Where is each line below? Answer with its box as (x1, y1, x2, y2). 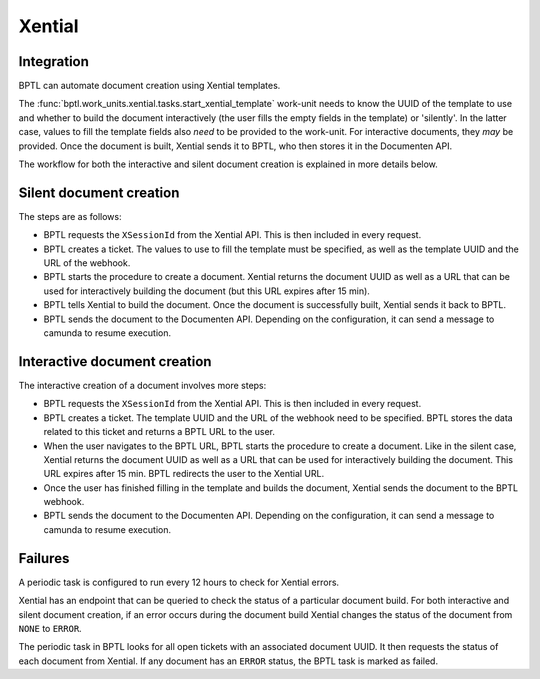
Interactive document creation (18, 353, 212, 370)
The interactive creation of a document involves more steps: (18, 379, 267, 391)
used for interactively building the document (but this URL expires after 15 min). (43, 285, 370, 297)
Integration (18, 53, 90, 70)
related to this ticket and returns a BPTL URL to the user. (43, 426, 275, 438)
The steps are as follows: (18, 210, 122, 222)
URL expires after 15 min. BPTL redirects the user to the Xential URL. (43, 468, 325, 480)
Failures (18, 550, 70, 567)
